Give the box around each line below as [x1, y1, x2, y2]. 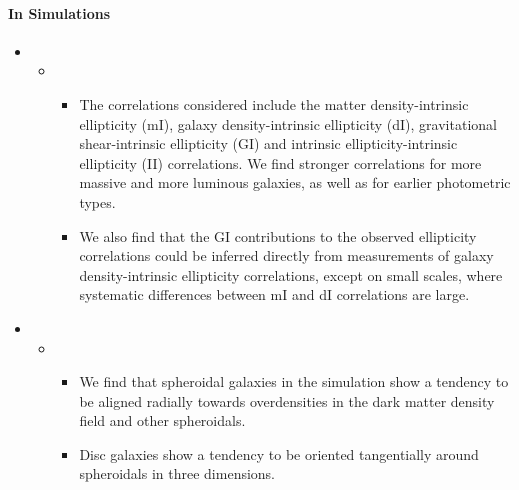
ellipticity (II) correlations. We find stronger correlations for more [79, 152, 482, 173]
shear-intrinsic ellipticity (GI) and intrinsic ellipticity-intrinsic [79, 133, 458, 154]
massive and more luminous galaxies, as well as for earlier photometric [79, 172, 511, 193]
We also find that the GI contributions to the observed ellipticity [79, 225, 477, 246]
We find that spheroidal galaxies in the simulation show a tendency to [79, 371, 509, 392]
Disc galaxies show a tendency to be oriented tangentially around [79, 443, 479, 464]
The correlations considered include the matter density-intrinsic [79, 93, 469, 114]
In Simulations [8, 2, 111, 23]
